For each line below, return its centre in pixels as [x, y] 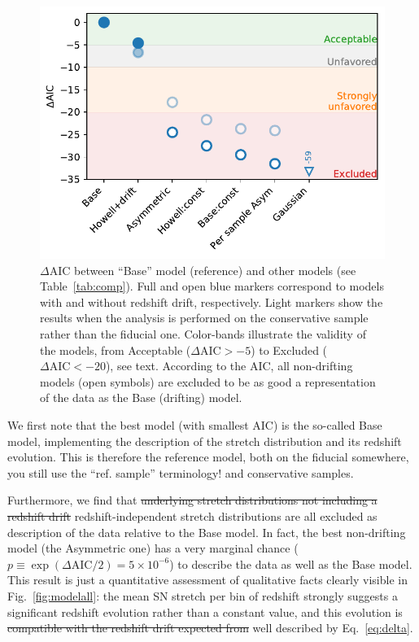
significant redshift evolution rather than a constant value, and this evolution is [205, 611]
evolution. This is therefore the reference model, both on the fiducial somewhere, [208, 457]
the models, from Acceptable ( [116, 349]
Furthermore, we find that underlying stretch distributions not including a [192, 500]
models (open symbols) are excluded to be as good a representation [208, 381]
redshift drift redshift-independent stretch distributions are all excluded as [192, 515]
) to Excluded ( [289, 349]
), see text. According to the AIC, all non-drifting [229, 366]
